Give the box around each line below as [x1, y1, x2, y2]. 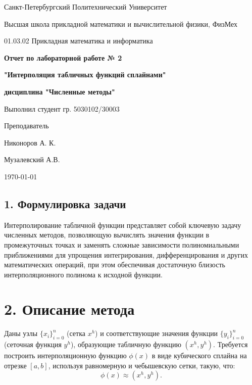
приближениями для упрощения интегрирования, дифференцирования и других [4, 249, 248, 260]
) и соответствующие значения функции [95, 328, 218, 339]
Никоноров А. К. [4, 137, 56, 148]
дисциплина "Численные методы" [4, 86, 115, 97]
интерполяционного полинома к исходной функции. [4, 269, 163, 279]
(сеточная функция [4, 339, 62, 350]
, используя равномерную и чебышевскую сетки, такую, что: [48, 360, 235, 370]
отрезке [4, 360, 27, 370]
